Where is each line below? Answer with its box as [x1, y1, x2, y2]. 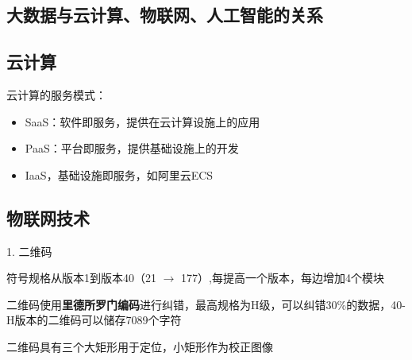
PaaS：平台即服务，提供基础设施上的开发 [25, 140, 239, 157]
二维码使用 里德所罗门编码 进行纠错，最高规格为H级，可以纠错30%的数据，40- [6, 296, 406, 312]
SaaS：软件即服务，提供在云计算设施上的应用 [25, 113, 260, 130]
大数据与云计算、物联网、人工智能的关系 [6, 2, 323, 27]
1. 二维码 [6, 242, 52, 259]
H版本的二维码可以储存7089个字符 [6, 312, 182, 328]
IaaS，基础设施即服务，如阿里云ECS [25, 166, 214, 183]
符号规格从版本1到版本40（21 [6, 269, 156, 286]
